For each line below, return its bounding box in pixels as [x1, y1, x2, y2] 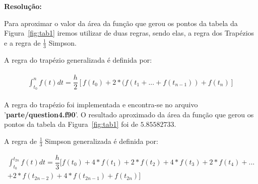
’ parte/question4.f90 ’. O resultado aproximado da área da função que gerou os [4, 109, 254, 119]
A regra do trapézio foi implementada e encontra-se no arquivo [4, 99, 198, 109]
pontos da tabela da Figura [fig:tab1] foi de [4, 119, 138, 129]
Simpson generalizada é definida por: [45, 135, 158, 146]
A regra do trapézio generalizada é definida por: [4, 54, 152, 65]
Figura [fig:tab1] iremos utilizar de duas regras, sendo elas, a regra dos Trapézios [4, 28, 254, 38]
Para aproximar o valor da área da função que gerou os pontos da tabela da [4, 18, 238, 28]
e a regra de [4, 37, 41, 48]
